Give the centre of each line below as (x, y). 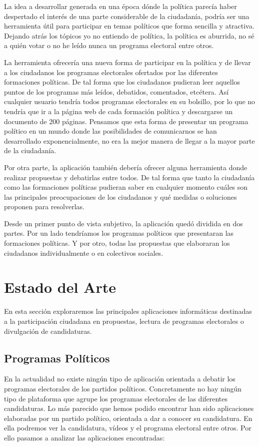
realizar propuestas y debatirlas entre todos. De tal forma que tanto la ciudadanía (129, 177)
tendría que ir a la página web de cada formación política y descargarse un (118, 111)
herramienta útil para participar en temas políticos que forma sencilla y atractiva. (129, 26)
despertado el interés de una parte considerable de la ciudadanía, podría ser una (127, 16)
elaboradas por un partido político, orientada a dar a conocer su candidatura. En (128, 418)
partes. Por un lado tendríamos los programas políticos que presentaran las (119, 233)
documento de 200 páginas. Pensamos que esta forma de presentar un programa (126, 121)
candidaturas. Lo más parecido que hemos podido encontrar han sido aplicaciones (129, 408)
